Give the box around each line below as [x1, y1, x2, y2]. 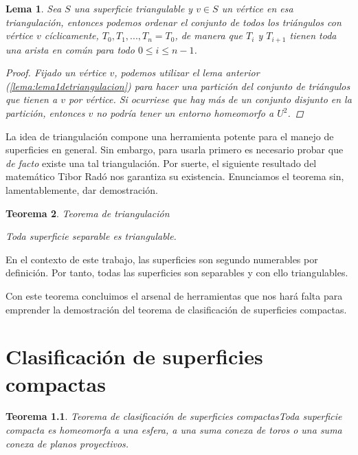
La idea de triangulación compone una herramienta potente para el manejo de [5, 129, 334, 143]
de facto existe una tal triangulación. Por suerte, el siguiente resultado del [5, 155, 317, 170]
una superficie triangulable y [74, 1, 193, 15]
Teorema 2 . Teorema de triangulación [5, 206, 170, 220]
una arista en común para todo [5, 42, 135, 56]
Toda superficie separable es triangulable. [5, 229, 177, 243]
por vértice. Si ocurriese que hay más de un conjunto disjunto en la [68, 92, 352, 107]
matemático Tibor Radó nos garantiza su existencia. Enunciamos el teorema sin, [5, 169, 344, 184]
